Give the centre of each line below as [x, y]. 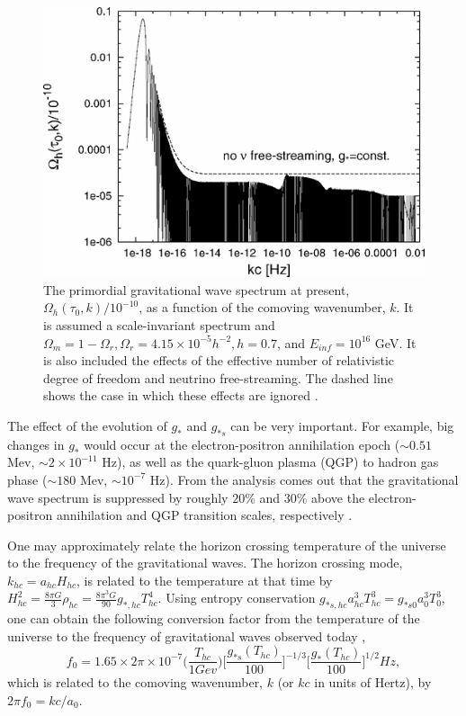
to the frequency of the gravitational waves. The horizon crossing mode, [205, 563]
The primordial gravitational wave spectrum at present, [197, 289]
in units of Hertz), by [373, 682]
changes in [36, 444]
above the [338, 497]
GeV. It [395, 342]
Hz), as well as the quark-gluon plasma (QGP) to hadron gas [270, 462]
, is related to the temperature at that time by [205, 580]
